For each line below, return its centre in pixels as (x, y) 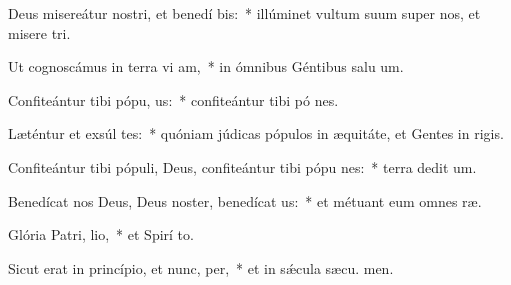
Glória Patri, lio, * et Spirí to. (101, 234)
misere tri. (39, 32)
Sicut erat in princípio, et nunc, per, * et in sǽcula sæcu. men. (201, 267)
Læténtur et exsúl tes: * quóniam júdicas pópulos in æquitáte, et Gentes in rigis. (256, 133)
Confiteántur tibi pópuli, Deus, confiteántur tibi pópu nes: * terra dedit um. (242, 166)
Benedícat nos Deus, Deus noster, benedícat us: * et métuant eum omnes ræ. (245, 200)
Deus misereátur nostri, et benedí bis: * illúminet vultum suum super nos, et (244, 13)
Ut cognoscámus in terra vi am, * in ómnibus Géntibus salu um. (206, 66)
